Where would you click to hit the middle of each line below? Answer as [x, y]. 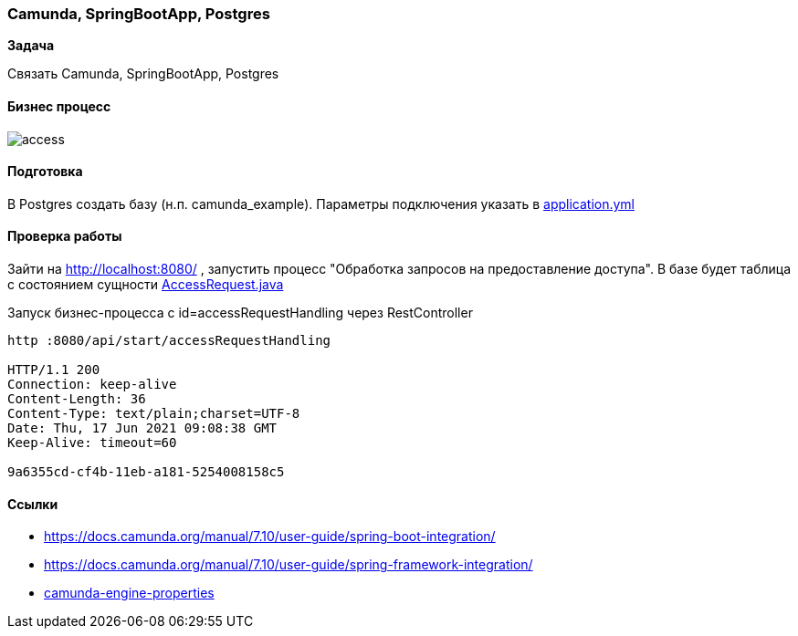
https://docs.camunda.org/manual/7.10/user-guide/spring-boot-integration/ [270, 537]
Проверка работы [65, 236]
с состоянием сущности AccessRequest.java [146, 285]
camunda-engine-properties [129, 593]
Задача [31, 46]
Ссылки [33, 504]
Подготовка [45, 172]
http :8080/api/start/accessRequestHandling [169, 341]
